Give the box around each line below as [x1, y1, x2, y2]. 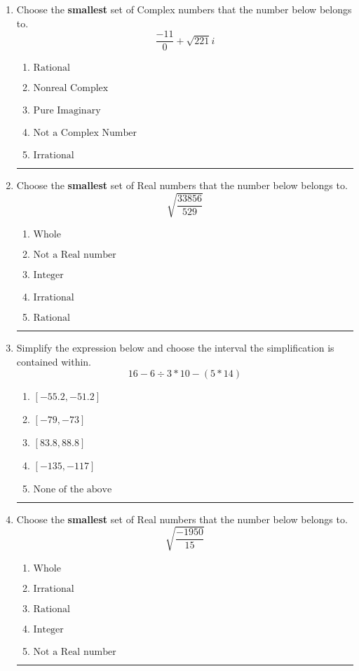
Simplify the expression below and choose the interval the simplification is [16, 340, 334, 355]
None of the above [33, 484, 112, 494]
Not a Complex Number [33, 128, 137, 139]
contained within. [16, 354, 91, 368]
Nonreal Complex [33, 83, 109, 94]
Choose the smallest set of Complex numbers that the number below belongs [16, 2, 352, 16]
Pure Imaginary [33, 106, 101, 116]
